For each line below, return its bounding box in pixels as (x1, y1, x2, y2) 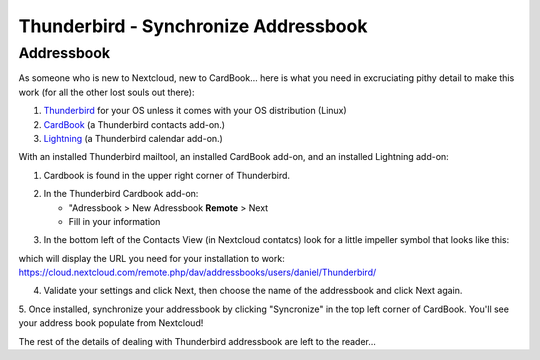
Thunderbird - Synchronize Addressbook (18, 15, 368, 37)
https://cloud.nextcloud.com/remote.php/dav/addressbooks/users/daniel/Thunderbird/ (18, 266, 377, 279)
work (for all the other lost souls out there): (18, 86, 195, 98)
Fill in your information (68, 215, 161, 227)
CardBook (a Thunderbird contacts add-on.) (43, 118, 225, 130)
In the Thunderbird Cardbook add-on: (43, 188, 199, 200)
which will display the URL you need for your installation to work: (18, 252, 285, 264)
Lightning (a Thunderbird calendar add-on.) (43, 132, 224, 144)
